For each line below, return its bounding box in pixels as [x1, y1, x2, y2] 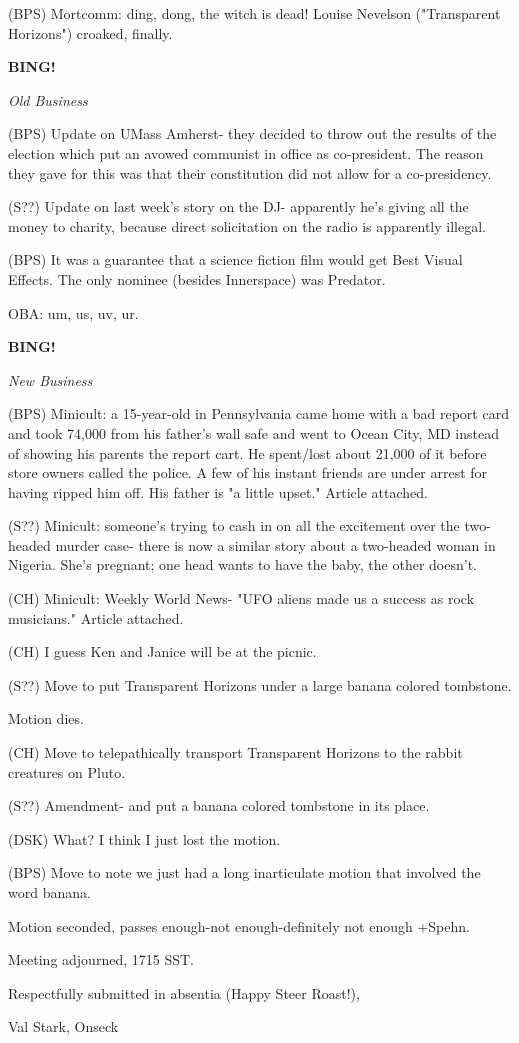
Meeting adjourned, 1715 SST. [8, 949, 194, 970]
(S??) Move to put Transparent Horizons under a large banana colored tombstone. [8, 674, 512, 695]
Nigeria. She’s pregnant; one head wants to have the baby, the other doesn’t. [8, 554, 477, 575]
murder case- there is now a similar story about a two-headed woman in [55, 534, 496, 555]
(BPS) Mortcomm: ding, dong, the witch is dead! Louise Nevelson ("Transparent [8, 3, 501, 23]
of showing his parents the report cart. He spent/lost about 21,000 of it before [8, 442, 487, 463]
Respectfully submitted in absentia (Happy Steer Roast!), [8, 982, 360, 1003]
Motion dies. [8, 708, 84, 729]
